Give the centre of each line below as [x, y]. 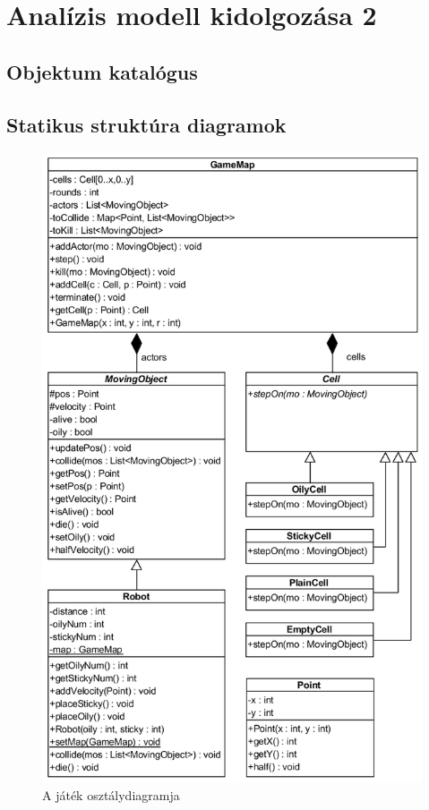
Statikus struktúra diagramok [146, 124]
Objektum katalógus [102, 71]
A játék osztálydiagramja [111, 794]
